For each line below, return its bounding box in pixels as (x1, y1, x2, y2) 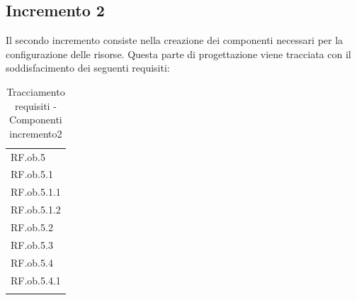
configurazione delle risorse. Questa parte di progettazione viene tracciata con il (6, 46, 351, 61)
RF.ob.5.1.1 (11, 184, 61, 199)
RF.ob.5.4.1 (11, 272, 61, 287)
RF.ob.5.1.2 (11, 202, 61, 217)
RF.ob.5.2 (11, 219, 53, 234)
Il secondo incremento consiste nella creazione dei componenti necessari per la (6, 33, 344, 48)
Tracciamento (6, 84, 65, 99)
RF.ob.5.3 (11, 237, 53, 252)
